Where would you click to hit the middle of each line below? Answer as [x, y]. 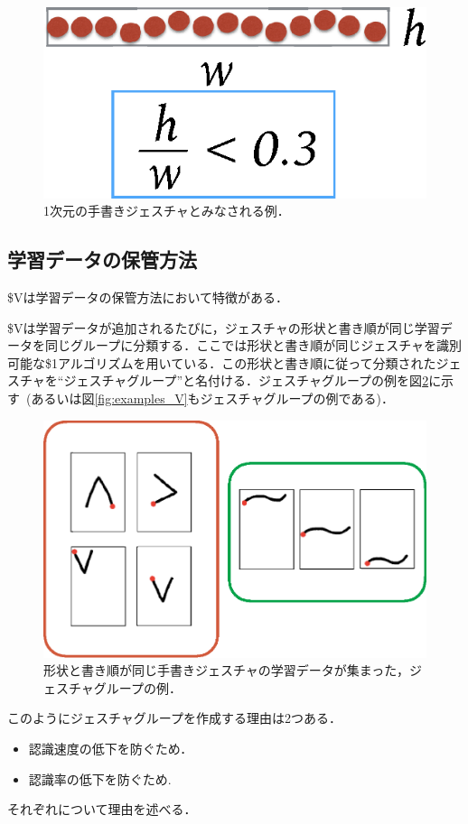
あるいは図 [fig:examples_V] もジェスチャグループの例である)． [212, 398]
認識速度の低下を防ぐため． [111, 748]
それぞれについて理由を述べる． [102, 809]
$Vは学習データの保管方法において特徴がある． [148, 296]
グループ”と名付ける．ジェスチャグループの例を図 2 [278, 380]
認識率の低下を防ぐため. [100, 778]
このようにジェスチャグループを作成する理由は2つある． [175, 718]
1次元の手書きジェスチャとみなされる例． [167, 211]
